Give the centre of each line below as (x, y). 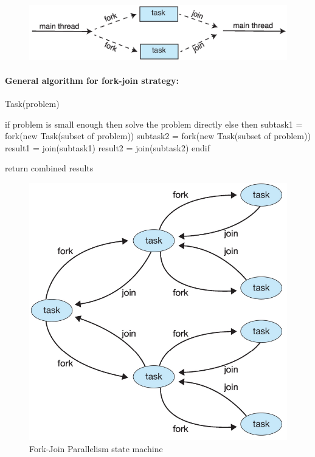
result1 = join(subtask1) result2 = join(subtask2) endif (107, 147)
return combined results (49, 168)
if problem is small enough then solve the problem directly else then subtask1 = (154, 124)
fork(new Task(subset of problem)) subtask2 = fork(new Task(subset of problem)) (158, 136)
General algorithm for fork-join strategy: (92, 80)
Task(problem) (32, 104)
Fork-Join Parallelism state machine (96, 449)
